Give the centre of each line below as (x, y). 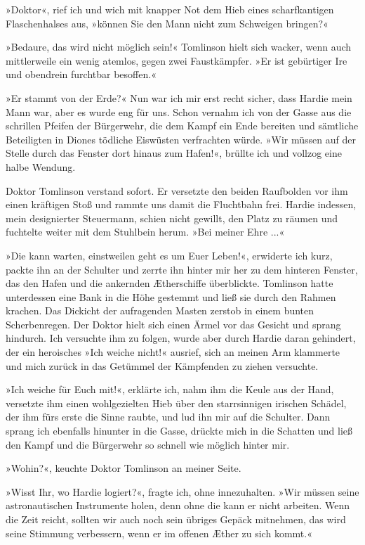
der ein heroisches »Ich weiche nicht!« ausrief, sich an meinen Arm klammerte (173, 352)
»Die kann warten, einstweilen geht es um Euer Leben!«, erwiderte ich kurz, (169, 255)
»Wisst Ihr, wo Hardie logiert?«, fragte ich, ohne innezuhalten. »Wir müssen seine (182, 491)
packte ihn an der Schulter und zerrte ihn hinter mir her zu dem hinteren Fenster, (182, 269)
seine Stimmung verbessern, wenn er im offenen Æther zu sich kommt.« (159, 533)
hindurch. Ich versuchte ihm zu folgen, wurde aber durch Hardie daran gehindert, (181, 338)
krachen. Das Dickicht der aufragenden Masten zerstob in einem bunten (160, 310)
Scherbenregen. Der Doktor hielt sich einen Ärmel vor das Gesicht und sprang (173, 324)
